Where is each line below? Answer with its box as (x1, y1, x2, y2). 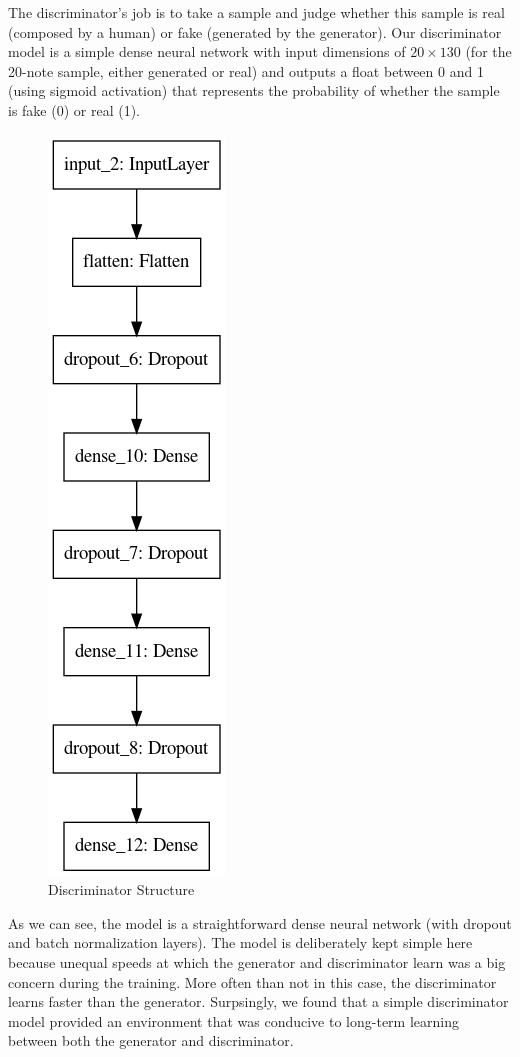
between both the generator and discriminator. (8, 1030, 294, 1051)
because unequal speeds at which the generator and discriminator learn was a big (8, 951, 506, 972)
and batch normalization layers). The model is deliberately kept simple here (8, 932, 473, 953)
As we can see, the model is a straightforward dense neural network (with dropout (8, 912, 512, 933)
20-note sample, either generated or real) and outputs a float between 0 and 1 (8, 60, 484, 81)
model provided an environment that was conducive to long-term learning (8, 1010, 459, 1031)
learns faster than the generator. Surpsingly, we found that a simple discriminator (8, 991, 509, 1012)
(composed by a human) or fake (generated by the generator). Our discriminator (8, 21, 502, 42)
